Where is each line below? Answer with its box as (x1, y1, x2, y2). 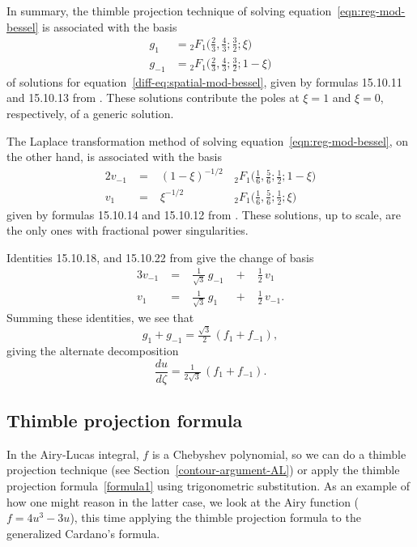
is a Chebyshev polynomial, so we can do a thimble (151, 445, 406, 462)
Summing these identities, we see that (6, 308, 194, 325)
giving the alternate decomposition (6, 341, 179, 358)
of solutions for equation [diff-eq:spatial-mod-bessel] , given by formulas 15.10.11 (6, 73, 402, 90)
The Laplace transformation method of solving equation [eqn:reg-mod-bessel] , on (6, 132, 409, 149)
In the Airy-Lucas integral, (6, 445, 139, 462)
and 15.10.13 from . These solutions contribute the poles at (6, 89, 300, 106)
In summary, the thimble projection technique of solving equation (6, 2, 332, 19)
